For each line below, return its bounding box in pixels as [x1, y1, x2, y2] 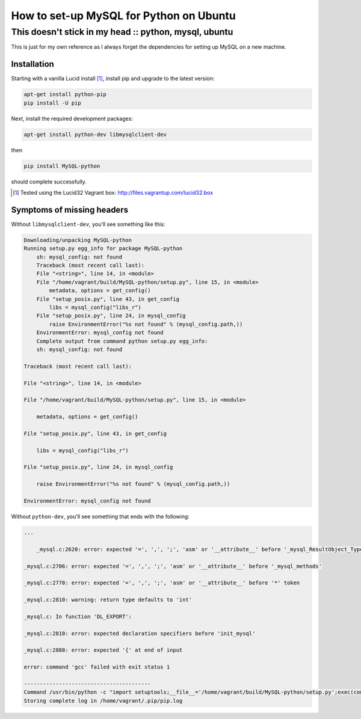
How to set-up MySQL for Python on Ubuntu [11, 9, 236, 22]
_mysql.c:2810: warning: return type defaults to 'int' [23, 596, 193, 604]
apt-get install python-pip [23, 91, 106, 98]
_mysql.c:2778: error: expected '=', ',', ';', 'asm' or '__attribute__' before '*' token [23, 580, 300, 586]
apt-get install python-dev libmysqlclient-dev [23, 131, 167, 138]
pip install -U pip [23, 99, 81, 106]
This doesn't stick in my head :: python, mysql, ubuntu [11, 26, 233, 37]
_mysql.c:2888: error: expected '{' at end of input [23, 647, 183, 653]
